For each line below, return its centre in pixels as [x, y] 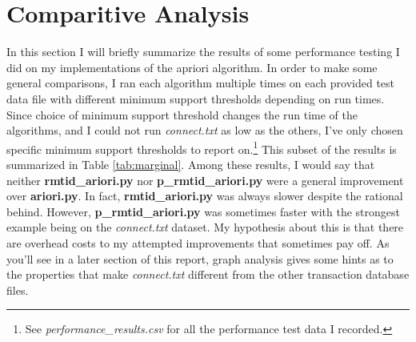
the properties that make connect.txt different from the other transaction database [208, 274]
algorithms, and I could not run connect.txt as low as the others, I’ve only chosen [205, 130]
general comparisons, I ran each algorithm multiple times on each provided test [201, 83]
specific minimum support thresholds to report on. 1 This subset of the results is [202, 147]
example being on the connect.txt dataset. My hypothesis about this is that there [205, 227]
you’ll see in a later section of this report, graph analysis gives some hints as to [200, 258]
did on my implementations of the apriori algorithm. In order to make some [192, 67]
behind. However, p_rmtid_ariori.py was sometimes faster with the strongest [203, 211]
